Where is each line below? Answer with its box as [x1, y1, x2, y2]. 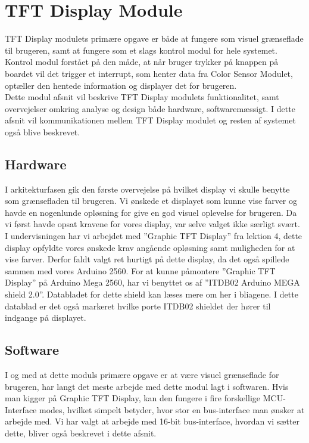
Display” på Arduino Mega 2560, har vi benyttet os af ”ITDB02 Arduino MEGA [5, 276, 300, 289]
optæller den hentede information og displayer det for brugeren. [5, 79, 237, 91]
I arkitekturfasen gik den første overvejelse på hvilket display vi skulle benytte [5, 182, 290, 195]
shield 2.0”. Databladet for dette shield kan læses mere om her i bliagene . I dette [5, 288, 298, 301]
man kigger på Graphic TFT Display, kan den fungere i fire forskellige [5, 392, 261, 404]
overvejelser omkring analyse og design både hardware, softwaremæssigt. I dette [5, 102, 295, 114]
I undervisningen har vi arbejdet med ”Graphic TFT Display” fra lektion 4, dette [5, 230, 302, 242]
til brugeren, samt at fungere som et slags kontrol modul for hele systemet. [5, 44, 277, 56]
